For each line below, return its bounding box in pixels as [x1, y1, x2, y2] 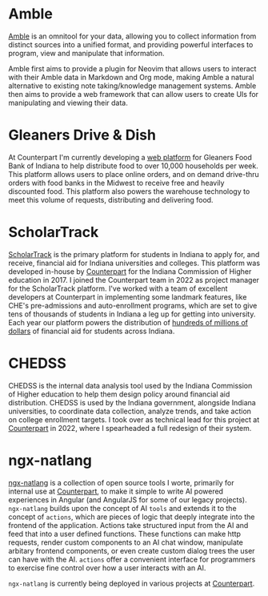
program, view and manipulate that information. [8, 48, 165, 58]
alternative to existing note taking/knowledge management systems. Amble [8, 81, 257, 91]
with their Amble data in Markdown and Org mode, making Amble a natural [8, 72, 254, 82]
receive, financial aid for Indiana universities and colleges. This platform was [8, 258, 261, 268]
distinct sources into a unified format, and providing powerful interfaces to [8, 39, 254, 49]
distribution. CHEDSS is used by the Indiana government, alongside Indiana [8, 397, 256, 407]
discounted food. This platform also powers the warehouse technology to [8, 186, 250, 196]
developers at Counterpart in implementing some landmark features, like [8, 292, 247, 301]
